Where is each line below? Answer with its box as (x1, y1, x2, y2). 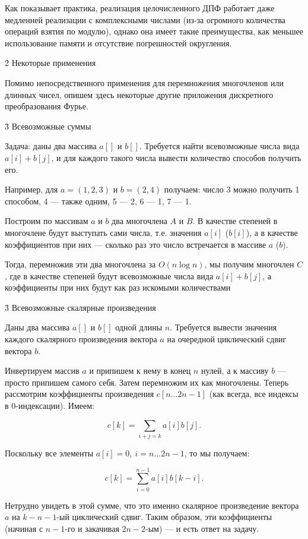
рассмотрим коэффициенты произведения (5, 387, 154, 400)
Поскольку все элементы (5, 446, 94, 459)
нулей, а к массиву (201, 364, 269, 377)
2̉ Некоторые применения (5, 56, 96, 69)
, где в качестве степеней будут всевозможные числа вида (5, 269, 214, 282)
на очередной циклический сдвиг (167, 333, 287, 345)
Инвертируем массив (5, 364, 80, 377)
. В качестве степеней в (192, 215, 278, 227)
